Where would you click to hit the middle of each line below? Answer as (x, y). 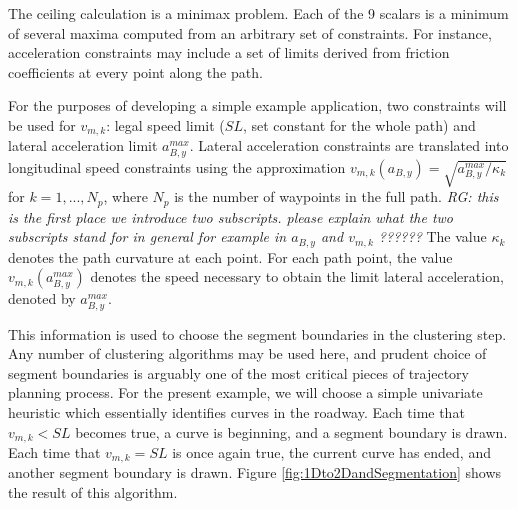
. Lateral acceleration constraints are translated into (349, 145)
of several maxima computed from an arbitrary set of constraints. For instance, (250, 32)
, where (125, 196)
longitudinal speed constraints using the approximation (177, 166)
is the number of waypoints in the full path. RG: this (336, 196)
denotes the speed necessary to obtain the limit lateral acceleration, (297, 276)
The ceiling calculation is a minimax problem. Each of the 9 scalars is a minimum (258, 13)
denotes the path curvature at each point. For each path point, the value (230, 256)
